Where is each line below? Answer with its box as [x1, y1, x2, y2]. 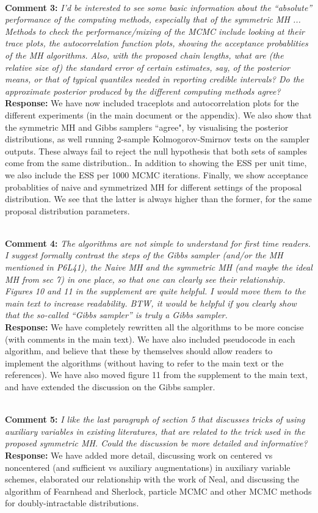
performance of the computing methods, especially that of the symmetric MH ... [5, 13, 301, 26]
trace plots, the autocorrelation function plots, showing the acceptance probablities [5, 37, 308, 49]
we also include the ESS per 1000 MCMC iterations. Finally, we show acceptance [5, 168, 308, 181]
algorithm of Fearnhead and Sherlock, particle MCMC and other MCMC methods [5, 484, 312, 497]
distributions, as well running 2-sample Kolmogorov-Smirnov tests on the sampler [5, 133, 310, 145]
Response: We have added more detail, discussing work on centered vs [5, 448, 273, 461]
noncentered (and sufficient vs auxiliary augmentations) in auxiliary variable [5, 460, 291, 473]
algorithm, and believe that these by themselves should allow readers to [5, 344, 273, 357]
